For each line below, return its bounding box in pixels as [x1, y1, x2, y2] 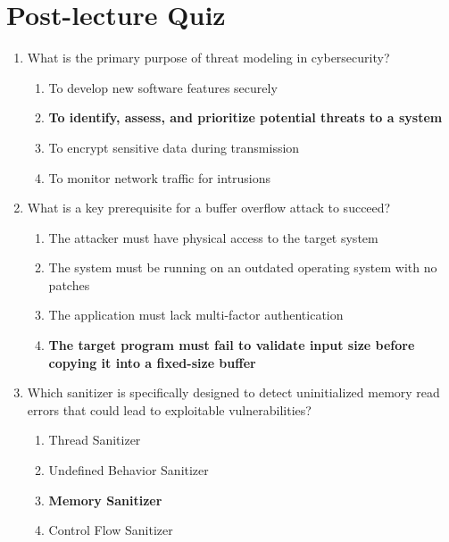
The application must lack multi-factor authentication [48, 305, 344, 324]
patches [48, 275, 90, 294]
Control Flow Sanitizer [48, 521, 173, 539]
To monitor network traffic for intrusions [48, 168, 271, 187]
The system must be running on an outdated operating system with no [48, 258, 437, 277]
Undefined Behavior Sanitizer [48, 461, 209, 479]
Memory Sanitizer [48, 490, 162, 509]
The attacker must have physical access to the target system [48, 228, 378, 246]
